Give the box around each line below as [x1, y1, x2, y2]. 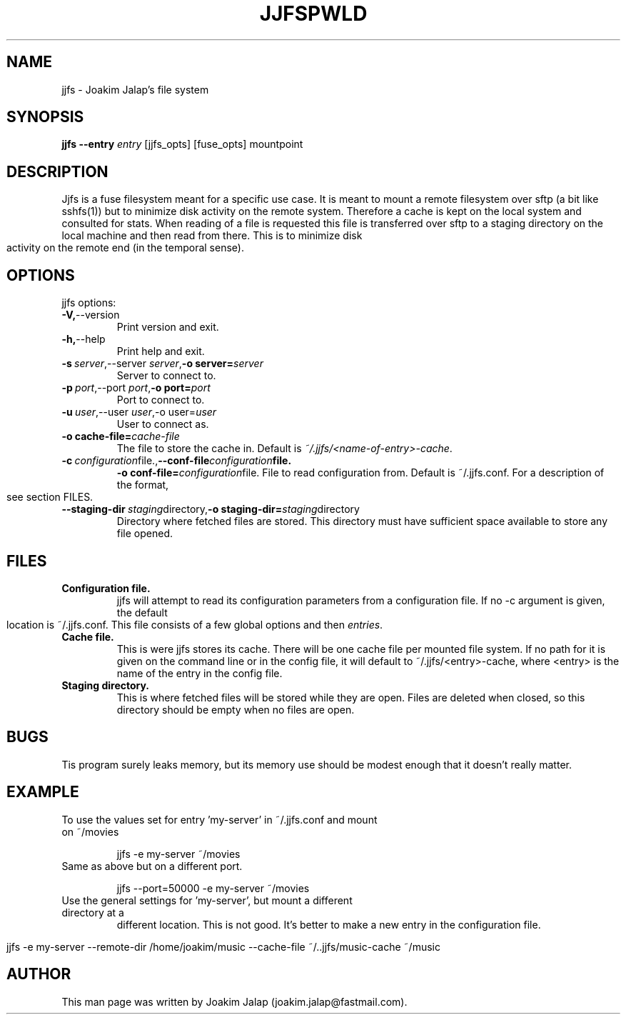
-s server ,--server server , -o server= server [61, 357, 263, 370]
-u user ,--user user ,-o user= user [61, 406, 217, 419]
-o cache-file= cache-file [61, 430, 180, 443]
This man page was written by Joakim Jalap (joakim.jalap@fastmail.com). [61, 995, 408, 1008]
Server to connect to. [116, 369, 216, 382]
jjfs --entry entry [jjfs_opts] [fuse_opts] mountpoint [61, 138, 303, 151]
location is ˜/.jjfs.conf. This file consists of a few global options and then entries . [6, 618, 383, 631]
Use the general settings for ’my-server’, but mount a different [61, 894, 353, 906]
